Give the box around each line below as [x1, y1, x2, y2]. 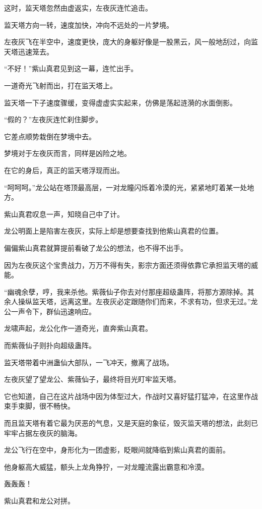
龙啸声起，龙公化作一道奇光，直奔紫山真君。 [4, 323, 152, 333]
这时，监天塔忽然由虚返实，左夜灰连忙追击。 [4, 3, 152, 13]
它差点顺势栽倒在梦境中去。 [4, 131, 96, 141]
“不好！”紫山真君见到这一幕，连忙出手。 [4, 63, 138, 74]
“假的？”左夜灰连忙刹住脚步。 [4, 114, 103, 125]
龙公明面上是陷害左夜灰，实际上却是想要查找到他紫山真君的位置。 [4, 225, 223, 236]
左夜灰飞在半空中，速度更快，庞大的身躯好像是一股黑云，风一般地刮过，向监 [4, 36, 258, 47]
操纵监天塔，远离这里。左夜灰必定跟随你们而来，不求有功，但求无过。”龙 [18, 296, 258, 307]
